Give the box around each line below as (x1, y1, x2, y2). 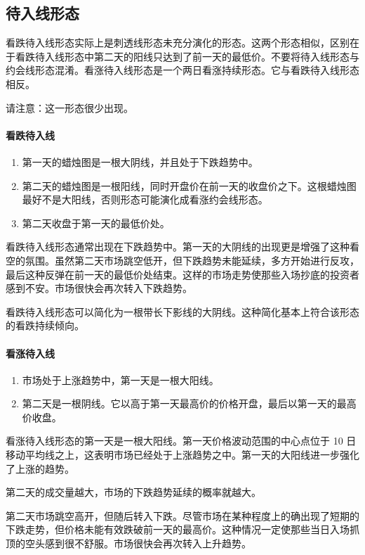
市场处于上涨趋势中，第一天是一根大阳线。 (22, 372, 219, 387)
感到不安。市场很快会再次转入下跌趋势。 (6, 281, 192, 295)
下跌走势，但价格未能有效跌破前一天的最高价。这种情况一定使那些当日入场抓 (6, 522, 359, 537)
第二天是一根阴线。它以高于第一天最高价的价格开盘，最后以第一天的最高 (22, 396, 357, 411)
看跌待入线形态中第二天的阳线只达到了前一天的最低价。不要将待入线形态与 (15, 49, 359, 63)
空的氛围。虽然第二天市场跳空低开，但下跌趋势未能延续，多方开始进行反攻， (6, 253, 359, 267)
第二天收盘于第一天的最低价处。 (22, 215, 170, 230)
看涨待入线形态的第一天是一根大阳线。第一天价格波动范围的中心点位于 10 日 (6, 433, 357, 448)
